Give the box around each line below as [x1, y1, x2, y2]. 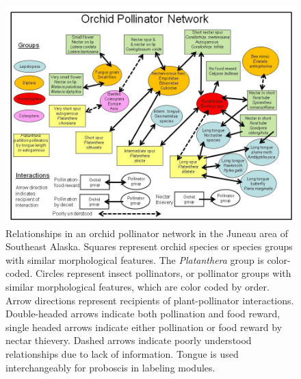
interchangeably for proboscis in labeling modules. [5, 360, 215, 374]
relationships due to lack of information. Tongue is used [5, 346, 239, 360]
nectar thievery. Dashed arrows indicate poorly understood [5, 333, 252, 347]
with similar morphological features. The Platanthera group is [5, 252, 264, 267]
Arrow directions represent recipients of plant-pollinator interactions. [5, 293, 294, 307]
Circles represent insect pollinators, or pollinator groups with [35, 266, 291, 280]
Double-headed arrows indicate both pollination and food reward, [5, 306, 280, 321]
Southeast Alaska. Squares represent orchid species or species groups [5, 239, 293, 254]
